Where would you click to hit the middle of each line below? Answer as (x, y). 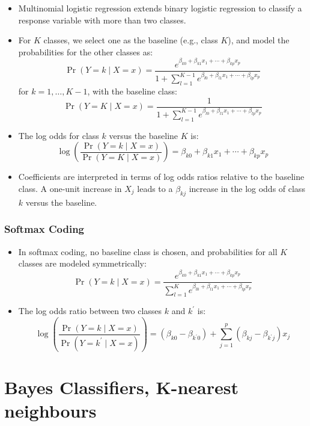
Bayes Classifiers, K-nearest (121, 387)
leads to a (155, 188)
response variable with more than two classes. (102, 20)
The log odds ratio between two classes (90, 311)
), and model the (259, 40)
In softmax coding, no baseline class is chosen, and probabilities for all (148, 251)
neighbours (50, 411)
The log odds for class (59, 135)
